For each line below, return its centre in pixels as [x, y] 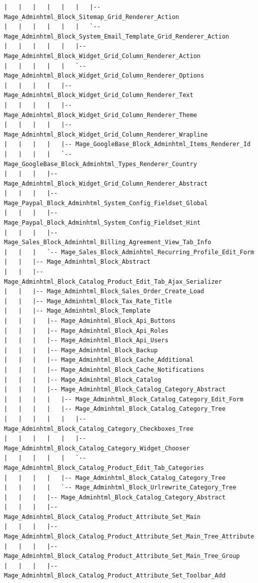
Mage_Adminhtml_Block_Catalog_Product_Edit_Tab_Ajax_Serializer [113, 281]
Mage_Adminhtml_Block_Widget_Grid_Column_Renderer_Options [104, 76]
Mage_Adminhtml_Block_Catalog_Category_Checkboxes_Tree [99, 429]
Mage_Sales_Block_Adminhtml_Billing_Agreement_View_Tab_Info [108, 242]
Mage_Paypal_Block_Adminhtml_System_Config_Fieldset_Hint [102, 223]
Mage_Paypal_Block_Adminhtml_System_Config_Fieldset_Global [106, 203]
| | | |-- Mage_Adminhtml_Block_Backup [81, 350]
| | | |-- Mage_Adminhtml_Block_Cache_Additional [99, 360]
